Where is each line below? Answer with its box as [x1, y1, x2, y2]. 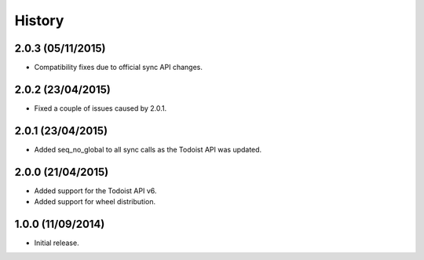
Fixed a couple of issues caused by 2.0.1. [34, 103, 167, 113]
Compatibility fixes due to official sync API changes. [34, 63, 203, 72]
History [14, 12, 64, 29]
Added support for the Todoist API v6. [34, 185, 157, 196]
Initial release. [34, 238, 79, 247]
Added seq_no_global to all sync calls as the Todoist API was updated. [34, 145, 262, 154]
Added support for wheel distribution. [34, 197, 156, 207]
